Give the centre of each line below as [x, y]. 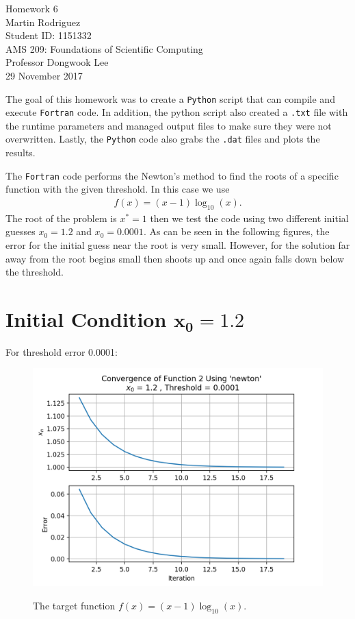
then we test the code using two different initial [249, 218]
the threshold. [35, 272]
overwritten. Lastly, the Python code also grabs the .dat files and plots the [163, 139]
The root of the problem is [61, 218]
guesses [21, 231]
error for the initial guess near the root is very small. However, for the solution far [178, 244]
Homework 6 [32, 8]
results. [21, 153]
